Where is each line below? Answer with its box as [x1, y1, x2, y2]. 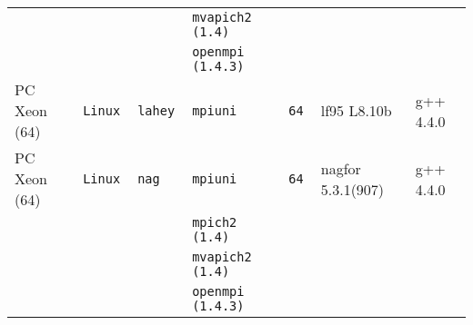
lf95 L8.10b [320, 100, 392, 121]
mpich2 [192, 215, 237, 230]
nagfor [320, 157, 361, 179]
